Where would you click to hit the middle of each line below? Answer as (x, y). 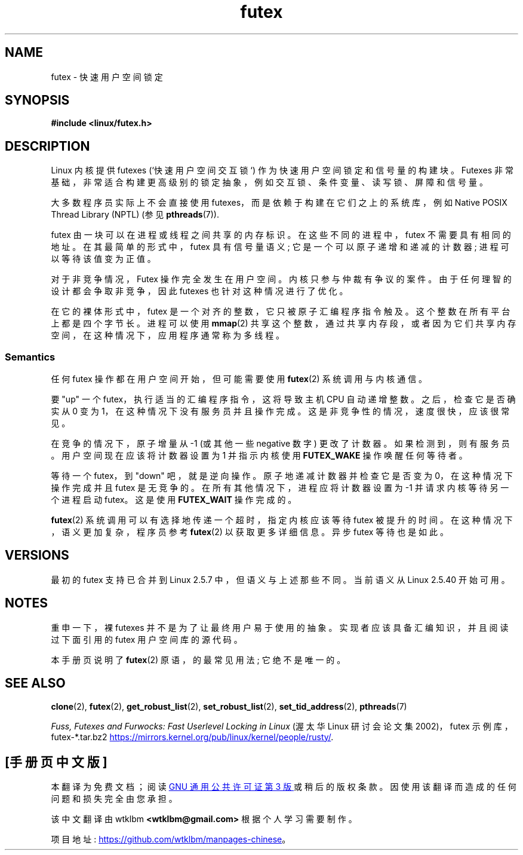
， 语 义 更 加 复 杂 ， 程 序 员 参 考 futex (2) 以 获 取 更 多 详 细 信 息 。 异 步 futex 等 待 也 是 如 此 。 (250, 532)
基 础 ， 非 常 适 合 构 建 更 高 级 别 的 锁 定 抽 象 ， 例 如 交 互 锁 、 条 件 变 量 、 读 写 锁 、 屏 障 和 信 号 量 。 (269, 182)
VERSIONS (37, 555)
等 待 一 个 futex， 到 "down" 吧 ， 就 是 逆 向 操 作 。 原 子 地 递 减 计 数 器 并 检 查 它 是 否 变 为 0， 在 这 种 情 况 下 (282, 476)
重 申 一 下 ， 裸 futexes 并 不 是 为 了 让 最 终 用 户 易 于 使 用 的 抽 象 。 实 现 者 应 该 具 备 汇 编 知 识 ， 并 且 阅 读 (280, 627)
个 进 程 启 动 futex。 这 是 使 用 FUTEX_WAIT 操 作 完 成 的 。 (174, 500)
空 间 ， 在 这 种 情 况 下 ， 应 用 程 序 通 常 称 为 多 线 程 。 (168, 335)
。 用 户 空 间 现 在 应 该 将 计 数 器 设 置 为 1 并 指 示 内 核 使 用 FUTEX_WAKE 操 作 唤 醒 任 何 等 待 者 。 (259, 456)
